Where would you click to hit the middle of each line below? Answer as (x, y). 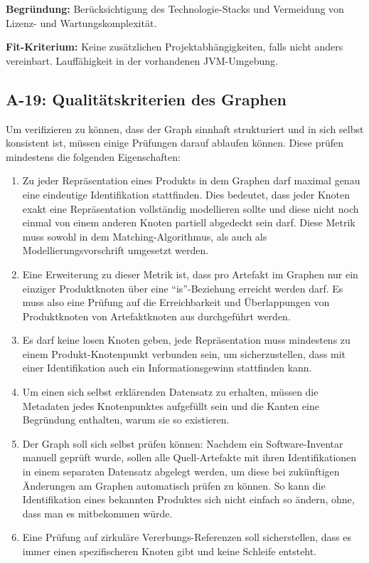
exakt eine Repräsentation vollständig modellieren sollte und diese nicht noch (191, 208)
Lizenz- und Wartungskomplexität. (81, 22)
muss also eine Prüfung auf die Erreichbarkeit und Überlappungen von (176, 302)
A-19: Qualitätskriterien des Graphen (146, 99)
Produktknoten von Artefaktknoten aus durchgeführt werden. (156, 316)
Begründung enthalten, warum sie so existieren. (126, 420)
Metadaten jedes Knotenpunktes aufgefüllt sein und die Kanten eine (171, 405)
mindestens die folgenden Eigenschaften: (93, 156)
